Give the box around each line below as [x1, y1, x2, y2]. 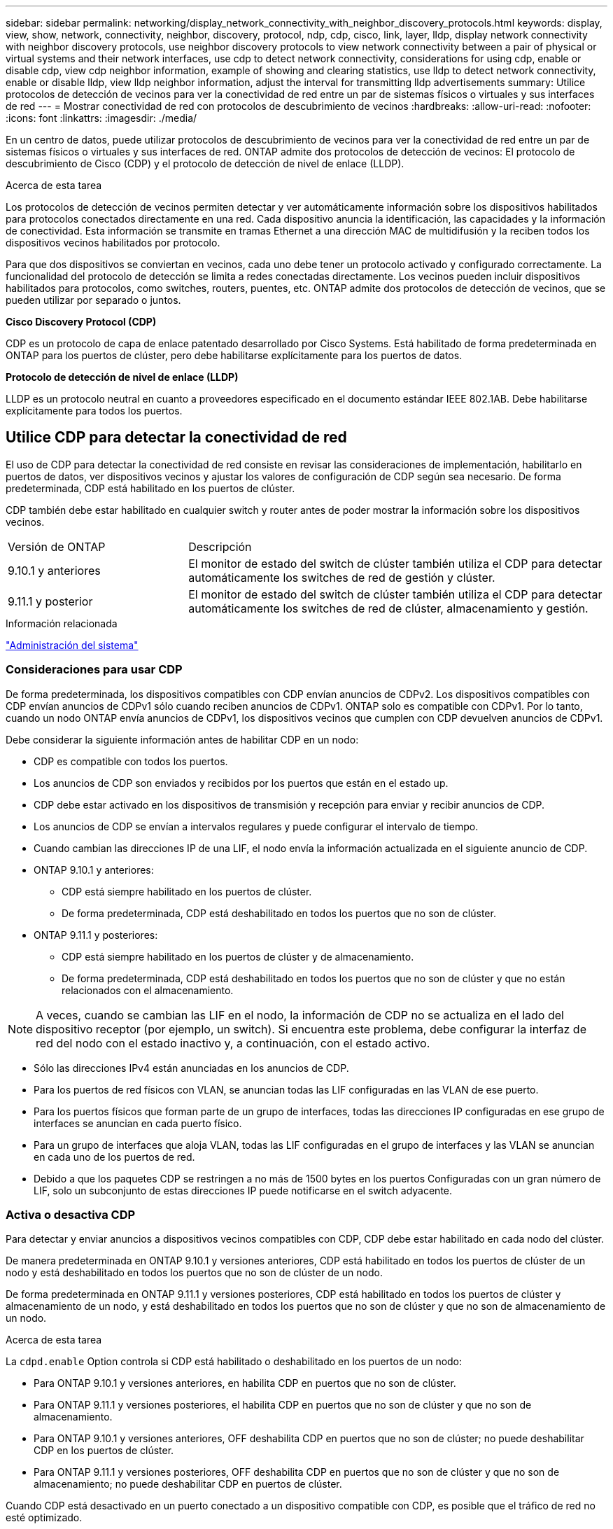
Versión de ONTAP [8, 539, 106, 554]
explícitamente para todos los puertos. [6, 405, 183, 417]
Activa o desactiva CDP [6, 1207, 136, 1222]
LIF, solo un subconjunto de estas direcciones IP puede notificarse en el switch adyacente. [34, 1184, 453, 1196]
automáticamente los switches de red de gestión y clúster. [188, 570, 495, 585]
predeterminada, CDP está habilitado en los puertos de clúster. [6, 482, 295, 494]
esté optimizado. [6, 1511, 83, 1524]
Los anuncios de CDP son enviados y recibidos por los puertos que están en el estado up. [34, 776, 449, 789]
